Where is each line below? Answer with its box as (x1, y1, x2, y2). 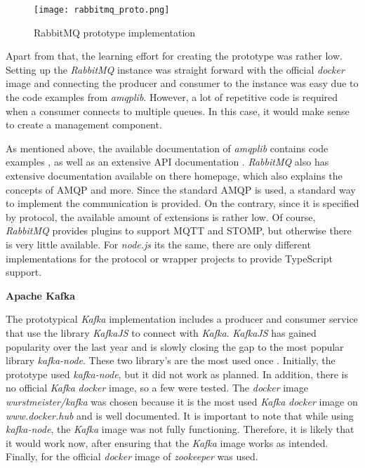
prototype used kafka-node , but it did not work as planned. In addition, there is (6, 366, 348, 381)
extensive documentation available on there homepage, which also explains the (6, 168, 343, 182)
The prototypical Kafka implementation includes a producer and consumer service (6, 312, 358, 326)
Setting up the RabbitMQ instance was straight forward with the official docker (6, 62, 345, 76)
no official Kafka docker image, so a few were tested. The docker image (6, 380, 308, 395)
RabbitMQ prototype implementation (34, 25, 196, 39)
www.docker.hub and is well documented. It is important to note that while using (6, 408, 354, 422)
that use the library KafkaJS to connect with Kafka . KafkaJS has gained (6, 325, 317, 340)
